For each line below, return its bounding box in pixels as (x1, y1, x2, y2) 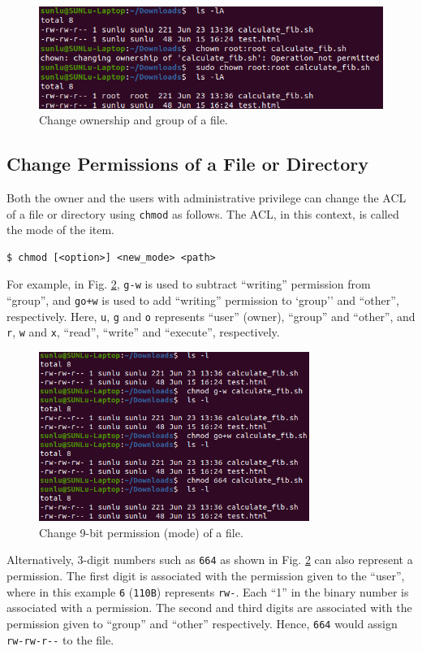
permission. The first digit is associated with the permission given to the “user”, (6, 567, 405, 584)
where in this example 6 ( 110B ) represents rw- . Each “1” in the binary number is (6, 583, 409, 600)
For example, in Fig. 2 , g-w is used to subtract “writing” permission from (6, 276, 371, 293)
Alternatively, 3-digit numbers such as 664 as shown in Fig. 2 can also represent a (6, 551, 413, 568)
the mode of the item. (6, 221, 114, 238)
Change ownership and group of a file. (39, 111, 228, 128)
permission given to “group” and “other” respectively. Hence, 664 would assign (6, 614, 398, 631)
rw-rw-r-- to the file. (6, 631, 114, 648)
